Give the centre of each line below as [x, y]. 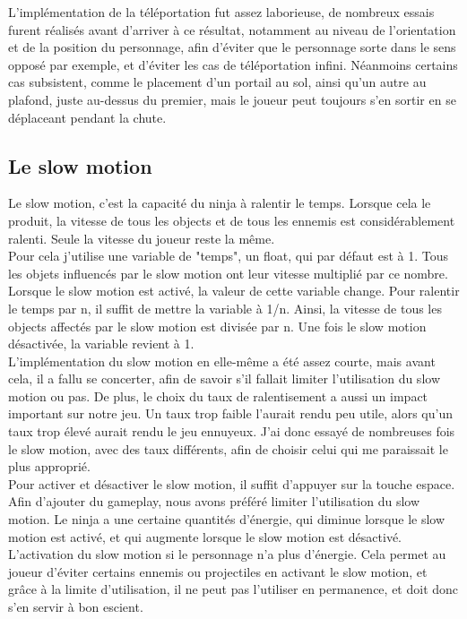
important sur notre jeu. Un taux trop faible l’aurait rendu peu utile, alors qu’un [230, 413]
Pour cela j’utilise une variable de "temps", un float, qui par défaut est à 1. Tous [228, 256]
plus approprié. [49, 466]
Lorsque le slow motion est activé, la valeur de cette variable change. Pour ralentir [234, 291]
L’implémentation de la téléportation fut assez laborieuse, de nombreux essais [221, 12]
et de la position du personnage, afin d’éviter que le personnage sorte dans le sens [232, 47]
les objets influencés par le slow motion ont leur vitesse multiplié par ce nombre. [228, 273]
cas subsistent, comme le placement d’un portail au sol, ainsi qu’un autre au [217, 82]
